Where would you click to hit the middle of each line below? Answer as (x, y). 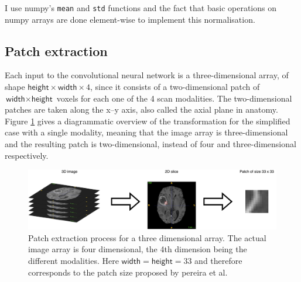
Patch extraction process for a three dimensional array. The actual (147, 237)
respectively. (27, 155)
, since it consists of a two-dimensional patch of (175, 87)
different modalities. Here (73, 261)
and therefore (218, 261)
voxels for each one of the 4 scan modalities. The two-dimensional (174, 98)
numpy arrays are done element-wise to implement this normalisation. (130, 19)
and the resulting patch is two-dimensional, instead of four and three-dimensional (150, 144)
